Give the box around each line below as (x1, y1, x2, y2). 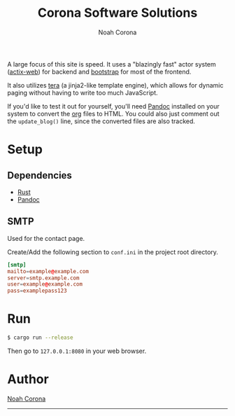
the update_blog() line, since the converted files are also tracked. (7, 117, 196, 125)
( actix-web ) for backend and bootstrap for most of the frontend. (7, 67, 192, 76)
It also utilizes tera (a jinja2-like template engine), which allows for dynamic (7, 81, 224, 89)
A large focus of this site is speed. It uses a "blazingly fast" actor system (7, 60, 217, 68)
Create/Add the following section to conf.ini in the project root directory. (7, 247, 219, 256)
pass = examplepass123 (7, 287, 68, 295)
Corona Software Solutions (37, 5, 198, 21)
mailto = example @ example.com (7, 268, 90, 275)
